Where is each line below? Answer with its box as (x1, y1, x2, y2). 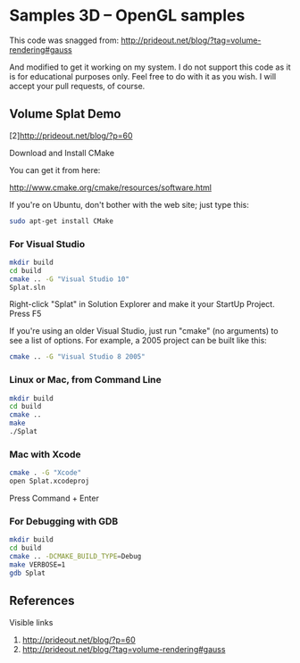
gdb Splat (9, 568, 46, 577)
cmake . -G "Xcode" (9, 468, 82, 477)
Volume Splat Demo (9, 106, 121, 121)
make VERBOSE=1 (9, 559, 66, 569)
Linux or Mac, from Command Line (9, 374, 162, 386)
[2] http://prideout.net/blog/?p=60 (9, 130, 133, 141)
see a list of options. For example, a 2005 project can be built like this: (9, 336, 268, 346)
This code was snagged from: (9, 35, 120, 46)
